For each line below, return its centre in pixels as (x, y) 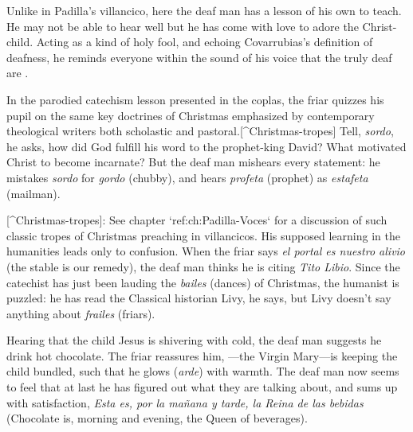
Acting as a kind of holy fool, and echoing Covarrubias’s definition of (205, 42)
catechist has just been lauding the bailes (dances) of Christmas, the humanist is (203, 282)
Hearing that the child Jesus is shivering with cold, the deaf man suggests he (194, 340)
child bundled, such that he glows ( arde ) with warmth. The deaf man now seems (203, 371)
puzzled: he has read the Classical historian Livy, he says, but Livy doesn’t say (199, 298)
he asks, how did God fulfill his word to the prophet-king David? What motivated (206, 146)
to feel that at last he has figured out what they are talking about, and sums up (202, 387)
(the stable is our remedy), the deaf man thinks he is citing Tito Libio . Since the (203, 266)
